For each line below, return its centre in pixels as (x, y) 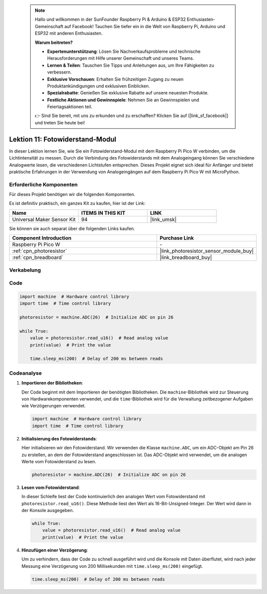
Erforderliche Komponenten (43, 184)
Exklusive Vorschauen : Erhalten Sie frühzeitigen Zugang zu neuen (115, 79)
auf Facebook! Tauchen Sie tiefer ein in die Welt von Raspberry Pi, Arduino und (145, 26)
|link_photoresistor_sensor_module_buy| (207, 251)
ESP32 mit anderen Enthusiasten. (69, 33)
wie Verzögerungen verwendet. (54, 406)
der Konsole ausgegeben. (48, 511)
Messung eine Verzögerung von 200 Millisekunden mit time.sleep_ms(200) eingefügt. (112, 566)
